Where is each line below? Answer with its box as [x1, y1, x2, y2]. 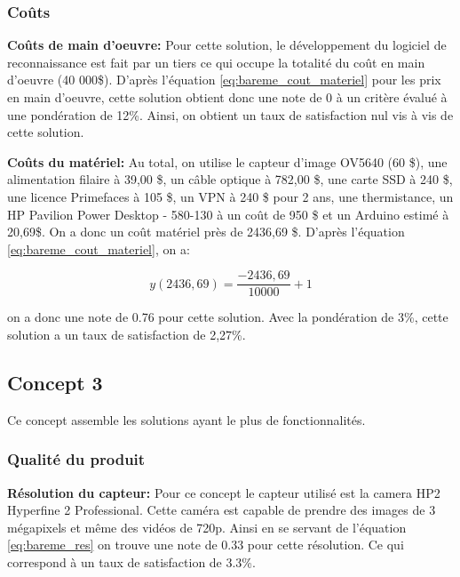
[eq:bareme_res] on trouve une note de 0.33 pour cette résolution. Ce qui [7, 535, 404, 554]
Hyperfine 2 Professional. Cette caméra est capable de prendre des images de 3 [7, 501, 436, 519]
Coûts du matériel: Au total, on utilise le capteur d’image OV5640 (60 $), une [7, 152, 448, 171]
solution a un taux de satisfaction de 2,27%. [7, 325, 246, 343]
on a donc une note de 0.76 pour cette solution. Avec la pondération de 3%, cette [7, 308, 448, 326]
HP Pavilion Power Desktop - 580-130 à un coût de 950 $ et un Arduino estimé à [7, 204, 449, 223]
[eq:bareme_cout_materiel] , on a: [7, 239, 190, 258]
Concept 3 [7, 368, 103, 396]
